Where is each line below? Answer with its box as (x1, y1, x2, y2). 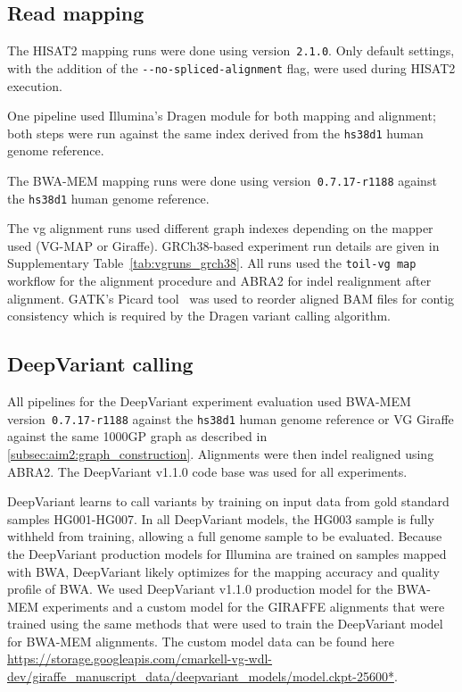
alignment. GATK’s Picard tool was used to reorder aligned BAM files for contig (7, 288, 455, 307)
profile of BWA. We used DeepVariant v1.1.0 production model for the (7, 579, 393, 598)
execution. (7, 76, 62, 95)
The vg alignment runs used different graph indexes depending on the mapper (7, 219, 433, 238)
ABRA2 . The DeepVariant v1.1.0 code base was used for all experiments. (7, 462, 408, 480)
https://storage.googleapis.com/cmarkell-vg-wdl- (7, 649, 273, 668)
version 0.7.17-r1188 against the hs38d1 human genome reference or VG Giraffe (7, 409, 454, 428)
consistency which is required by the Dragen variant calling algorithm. (7, 306, 391, 325)
